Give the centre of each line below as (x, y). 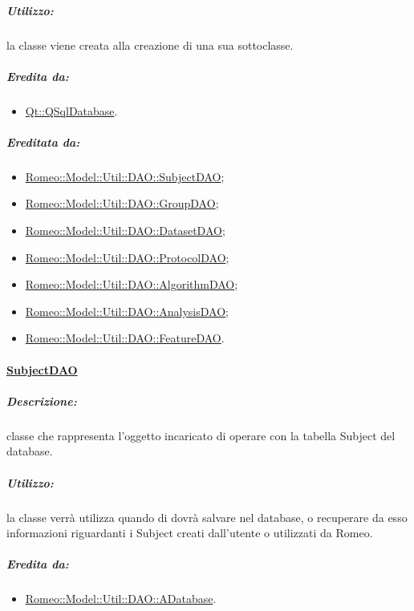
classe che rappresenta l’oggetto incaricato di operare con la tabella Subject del (201, 435)
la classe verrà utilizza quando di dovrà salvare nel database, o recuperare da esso (207, 517)
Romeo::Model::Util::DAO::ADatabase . (121, 599)
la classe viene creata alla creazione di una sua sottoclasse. (150, 45)
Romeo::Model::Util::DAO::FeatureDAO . (125, 338)
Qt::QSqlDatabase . (71, 110)
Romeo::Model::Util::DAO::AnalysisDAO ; (127, 311)
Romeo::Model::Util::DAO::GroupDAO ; (122, 203)
